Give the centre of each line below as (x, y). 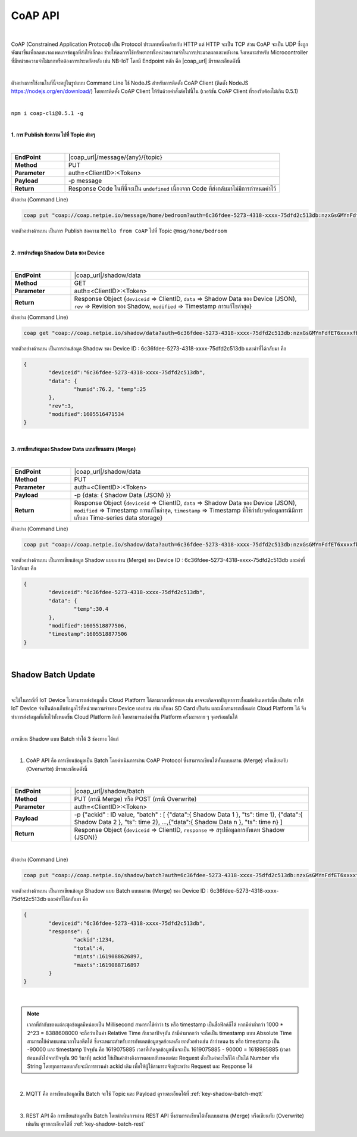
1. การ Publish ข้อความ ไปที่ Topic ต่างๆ (53, 135)
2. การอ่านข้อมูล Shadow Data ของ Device (58, 253)
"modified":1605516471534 (86, 414)
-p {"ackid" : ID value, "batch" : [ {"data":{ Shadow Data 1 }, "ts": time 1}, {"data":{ (188, 815)
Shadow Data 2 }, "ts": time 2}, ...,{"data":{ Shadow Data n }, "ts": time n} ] (178, 822)
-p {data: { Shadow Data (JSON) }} (123, 495)
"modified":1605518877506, (88, 625)
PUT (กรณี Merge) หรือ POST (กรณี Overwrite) (135, 799)
